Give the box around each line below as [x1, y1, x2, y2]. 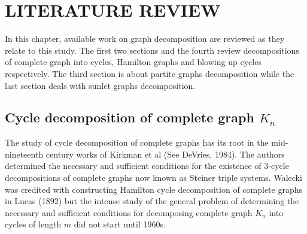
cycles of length [5, 218, 62, 230]
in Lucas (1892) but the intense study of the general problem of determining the [5, 195, 299, 207]
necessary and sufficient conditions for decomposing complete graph [5, 206, 253, 218]
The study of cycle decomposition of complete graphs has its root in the [5, 136, 269, 149]
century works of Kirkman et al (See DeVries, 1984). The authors [45, 147, 285, 160]
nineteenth [5, 147, 44, 160]
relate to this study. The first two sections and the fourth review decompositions [5, 44, 299, 56]
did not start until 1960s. [74, 218, 166, 230]
